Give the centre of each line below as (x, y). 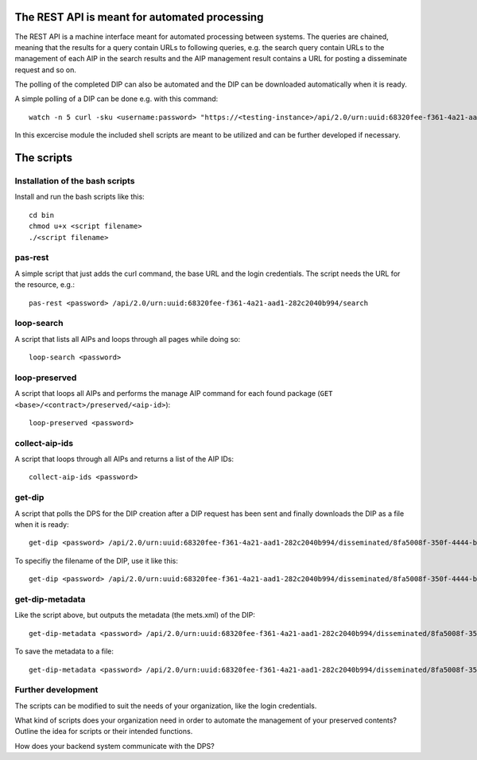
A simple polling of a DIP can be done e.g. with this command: (116, 99)
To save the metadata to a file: (64, 651)
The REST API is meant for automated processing (139, 17)
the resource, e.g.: (45, 285)
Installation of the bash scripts (75, 181)
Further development (56, 690)
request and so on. (46, 70)
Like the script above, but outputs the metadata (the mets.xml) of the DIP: (135, 615)
